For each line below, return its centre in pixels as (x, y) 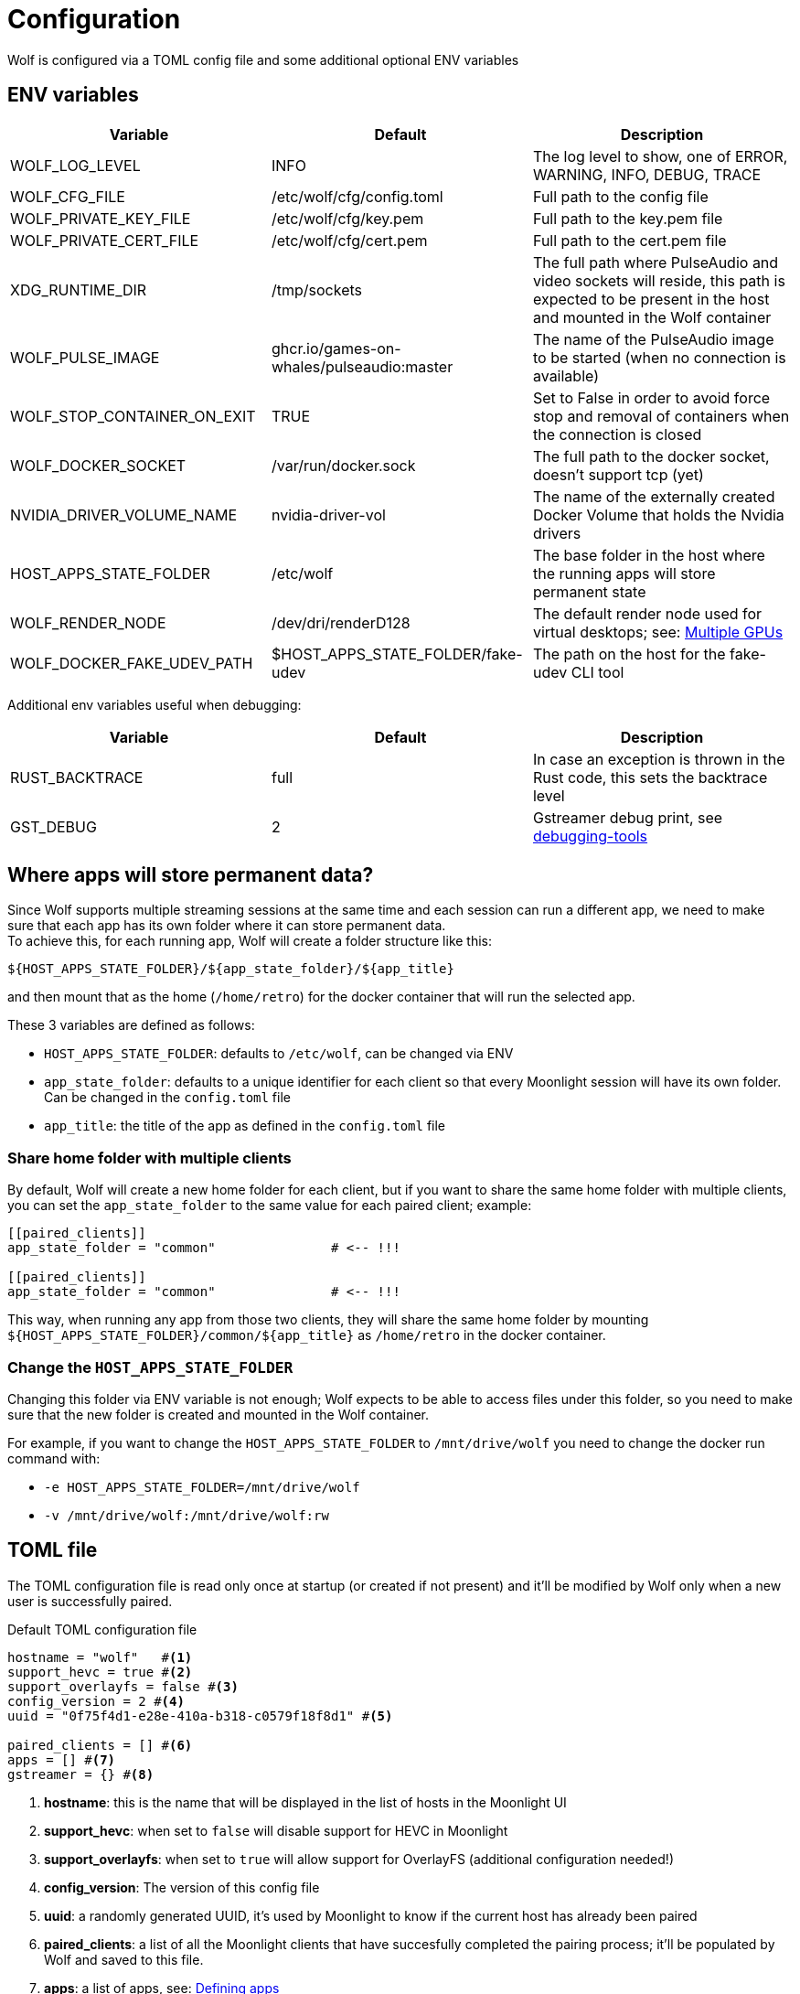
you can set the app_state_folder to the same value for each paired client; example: (270, 1206)
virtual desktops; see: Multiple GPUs (658, 632)
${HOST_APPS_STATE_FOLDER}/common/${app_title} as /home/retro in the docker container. (307, 1335)
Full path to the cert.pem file (629, 240)
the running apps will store (624, 573)
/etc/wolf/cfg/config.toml (357, 196)
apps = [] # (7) (62, 1759)
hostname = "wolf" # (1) (100, 1657)
